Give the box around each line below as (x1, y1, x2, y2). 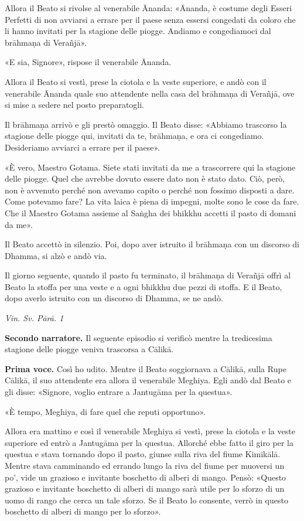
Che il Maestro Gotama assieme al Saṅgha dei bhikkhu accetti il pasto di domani (5, 206, 296, 219)
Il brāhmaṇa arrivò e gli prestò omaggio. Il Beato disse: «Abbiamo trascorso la (5, 118, 287, 130)
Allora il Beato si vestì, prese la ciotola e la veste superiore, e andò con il (5, 75, 267, 87)
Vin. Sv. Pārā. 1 (5, 312, 64, 324)
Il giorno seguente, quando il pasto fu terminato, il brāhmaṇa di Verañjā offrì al (5, 269, 291, 281)
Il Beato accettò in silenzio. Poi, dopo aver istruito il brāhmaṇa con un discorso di (5, 238, 299, 250)
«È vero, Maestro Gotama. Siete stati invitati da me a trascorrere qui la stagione (5, 161, 296, 173)
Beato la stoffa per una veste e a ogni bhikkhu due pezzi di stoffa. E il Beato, (5, 280, 282, 292)
